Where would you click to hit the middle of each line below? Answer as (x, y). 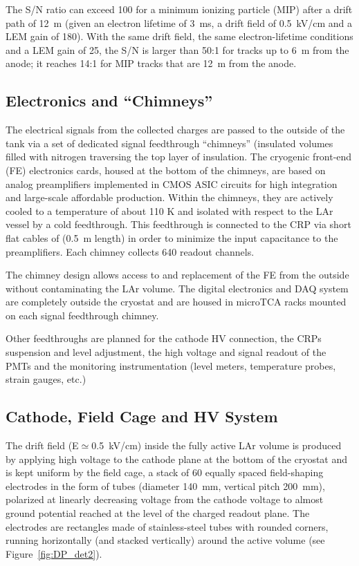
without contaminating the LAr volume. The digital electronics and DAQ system (177, 288)
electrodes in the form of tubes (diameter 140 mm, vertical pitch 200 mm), (165, 485)
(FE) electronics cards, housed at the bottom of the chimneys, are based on (166, 170)
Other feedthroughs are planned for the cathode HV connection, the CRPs (164, 338)
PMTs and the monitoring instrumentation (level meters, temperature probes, (171, 365)
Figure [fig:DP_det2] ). (54, 553)
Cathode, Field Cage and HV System (142, 416)
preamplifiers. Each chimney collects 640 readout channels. (130, 251)
